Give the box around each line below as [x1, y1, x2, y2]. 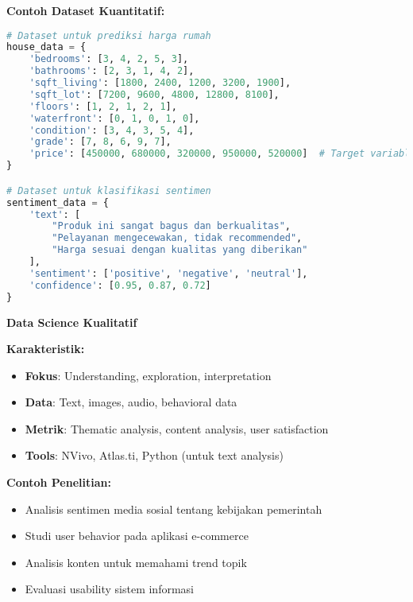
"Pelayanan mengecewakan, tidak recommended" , [52, 232, 303, 244]
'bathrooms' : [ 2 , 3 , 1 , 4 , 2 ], [29, 65, 195, 77]
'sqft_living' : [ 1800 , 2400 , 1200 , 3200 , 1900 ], [29, 77, 291, 89]
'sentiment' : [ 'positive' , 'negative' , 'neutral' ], [29, 267, 308, 279]
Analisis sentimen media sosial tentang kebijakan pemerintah [25, 500, 322, 517]
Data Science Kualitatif [6, 313, 137, 330]
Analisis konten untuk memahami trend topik [25, 553, 247, 570]
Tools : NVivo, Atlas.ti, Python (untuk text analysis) [25, 447, 284, 464]
